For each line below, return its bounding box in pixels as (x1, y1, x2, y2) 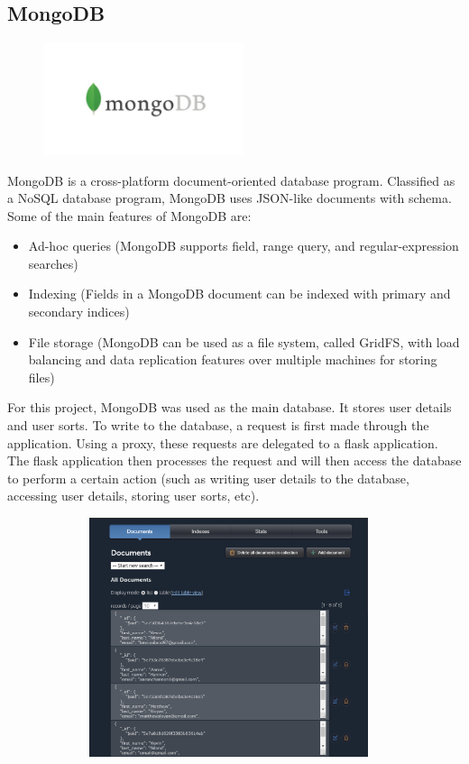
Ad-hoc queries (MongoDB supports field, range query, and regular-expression (28, 236, 459, 255)
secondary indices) (28, 302, 130, 321)
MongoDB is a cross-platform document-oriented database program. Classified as (7, 170, 455, 189)
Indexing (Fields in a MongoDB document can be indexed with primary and (28, 284, 451, 303)
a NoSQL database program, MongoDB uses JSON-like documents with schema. (7, 189, 452, 207)
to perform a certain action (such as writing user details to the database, (7, 468, 409, 487)
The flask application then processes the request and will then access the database (7, 451, 462, 470)
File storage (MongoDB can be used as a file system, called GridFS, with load (28, 332, 460, 351)
